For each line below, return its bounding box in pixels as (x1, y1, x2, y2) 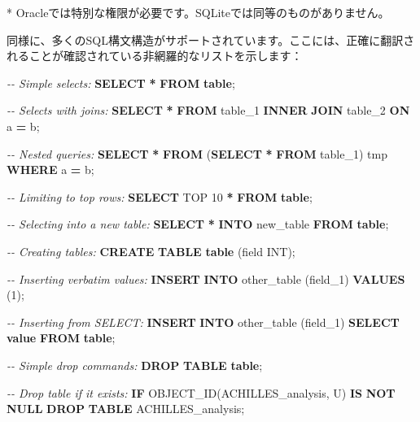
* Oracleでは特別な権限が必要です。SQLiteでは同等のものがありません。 (7, 4, 390, 20)
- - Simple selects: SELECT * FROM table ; (7, 74, 235, 91)
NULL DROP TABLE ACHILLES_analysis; (7, 400, 245, 417)
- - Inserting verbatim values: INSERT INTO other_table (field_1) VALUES (7, 270, 405, 287)
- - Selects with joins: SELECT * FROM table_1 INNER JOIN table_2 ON (7, 102, 410, 119)
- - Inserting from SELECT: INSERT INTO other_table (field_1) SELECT (7, 313, 400, 330)
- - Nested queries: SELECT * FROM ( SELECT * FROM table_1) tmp (7, 145, 387, 162)
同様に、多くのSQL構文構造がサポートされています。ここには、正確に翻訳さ (7, 31, 415, 48)
